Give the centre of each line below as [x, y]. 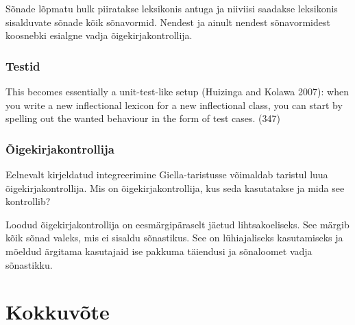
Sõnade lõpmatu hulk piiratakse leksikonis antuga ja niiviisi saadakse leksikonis [172, 8]
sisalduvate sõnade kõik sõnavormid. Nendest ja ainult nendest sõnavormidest [168, 22]
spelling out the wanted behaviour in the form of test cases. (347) [143, 118]
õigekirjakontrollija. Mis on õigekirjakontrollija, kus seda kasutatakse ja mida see [175, 188]
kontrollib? [28, 201]
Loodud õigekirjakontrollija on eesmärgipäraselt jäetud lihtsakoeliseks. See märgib [177, 224]
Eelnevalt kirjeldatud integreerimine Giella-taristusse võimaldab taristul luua [167, 174]
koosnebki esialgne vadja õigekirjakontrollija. [99, 35]
